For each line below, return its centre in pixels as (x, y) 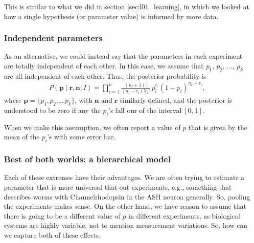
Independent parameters (53, 38)
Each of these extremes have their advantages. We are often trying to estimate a (124, 177)
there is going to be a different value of (62, 215)
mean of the (22, 137)
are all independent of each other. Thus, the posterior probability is (105, 76)
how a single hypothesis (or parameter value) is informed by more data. (111, 16)
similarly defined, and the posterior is (176, 100)
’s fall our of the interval (145, 110)
